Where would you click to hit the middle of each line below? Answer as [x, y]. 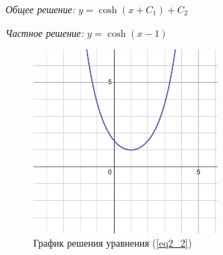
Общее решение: [40, 9]
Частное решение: [45, 32]
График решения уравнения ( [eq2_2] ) [113, 243]
